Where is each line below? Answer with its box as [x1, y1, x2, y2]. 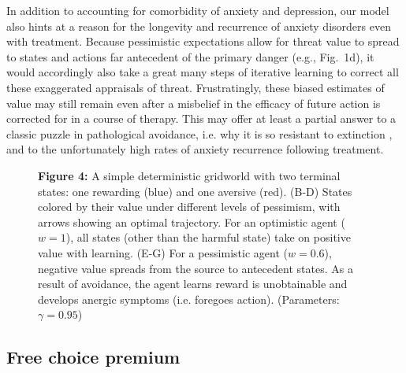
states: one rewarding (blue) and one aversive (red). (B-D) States [38, 183, 352, 199]
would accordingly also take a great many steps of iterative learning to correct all [6, 64, 399, 80]
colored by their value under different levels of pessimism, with [38, 198, 341, 215]
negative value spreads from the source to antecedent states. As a [38, 260, 353, 276]
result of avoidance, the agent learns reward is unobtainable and [38, 275, 348, 292]
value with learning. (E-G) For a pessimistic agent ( [38, 244, 288, 260]
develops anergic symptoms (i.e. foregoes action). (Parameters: [38, 290, 340, 307]
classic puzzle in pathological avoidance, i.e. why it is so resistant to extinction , [6, 125, 393, 142]
